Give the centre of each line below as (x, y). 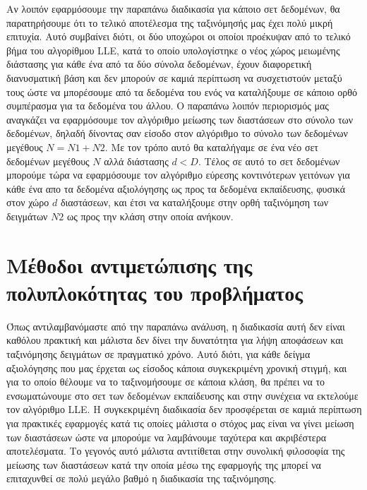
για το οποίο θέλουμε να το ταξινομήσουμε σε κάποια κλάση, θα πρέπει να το (166, 382)
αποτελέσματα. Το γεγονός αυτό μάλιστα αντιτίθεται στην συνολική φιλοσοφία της (176, 451)
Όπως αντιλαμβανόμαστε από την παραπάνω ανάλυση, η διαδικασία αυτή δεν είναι (176, 326)
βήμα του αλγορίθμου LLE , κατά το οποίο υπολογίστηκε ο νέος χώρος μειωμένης (173, 50)
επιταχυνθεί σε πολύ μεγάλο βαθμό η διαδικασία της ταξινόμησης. (142, 478)
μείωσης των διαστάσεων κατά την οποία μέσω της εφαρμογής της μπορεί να (164, 464)
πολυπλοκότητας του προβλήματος (155, 292)
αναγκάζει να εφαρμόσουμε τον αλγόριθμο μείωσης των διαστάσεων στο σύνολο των (180, 119)
